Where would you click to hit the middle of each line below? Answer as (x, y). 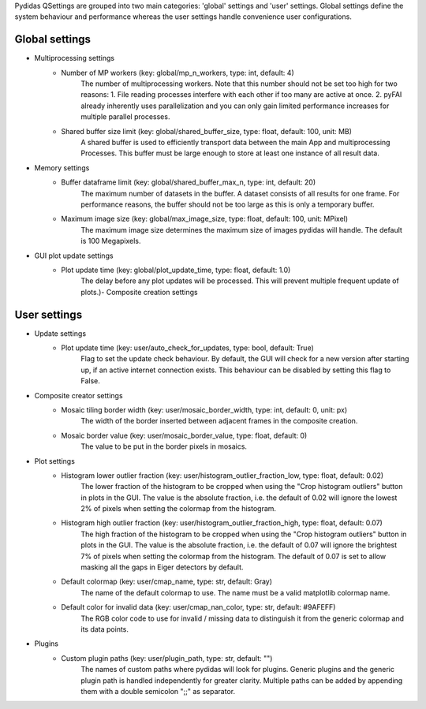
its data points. (105, 629)
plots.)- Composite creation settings (140, 292)
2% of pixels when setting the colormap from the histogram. (178, 509)
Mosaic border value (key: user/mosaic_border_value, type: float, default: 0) (184, 435)
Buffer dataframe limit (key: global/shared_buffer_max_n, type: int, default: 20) (189, 182)
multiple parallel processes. (125, 117)
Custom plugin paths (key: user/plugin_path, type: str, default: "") (167, 658)
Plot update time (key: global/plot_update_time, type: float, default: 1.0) (176, 270)
